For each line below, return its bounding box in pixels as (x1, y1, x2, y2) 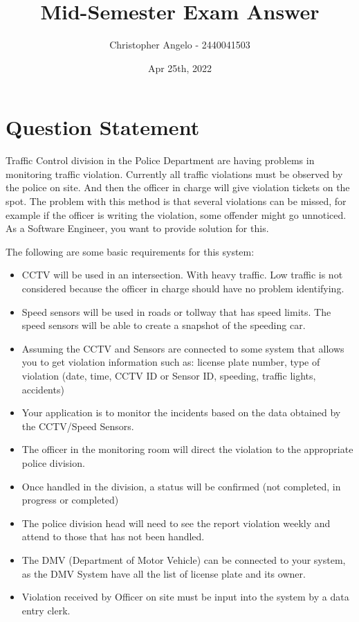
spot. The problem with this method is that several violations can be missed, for (6, 194, 347, 208)
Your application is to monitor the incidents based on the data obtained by (21, 405, 341, 420)
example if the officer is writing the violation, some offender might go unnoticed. (6, 207, 347, 222)
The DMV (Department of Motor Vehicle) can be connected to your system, (21, 552, 346, 567)
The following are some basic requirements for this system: (6, 244, 255, 258)
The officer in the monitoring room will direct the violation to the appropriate (21, 442, 353, 456)
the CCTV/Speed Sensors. (21, 418, 134, 433)
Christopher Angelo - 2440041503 (109, 37, 250, 52)
